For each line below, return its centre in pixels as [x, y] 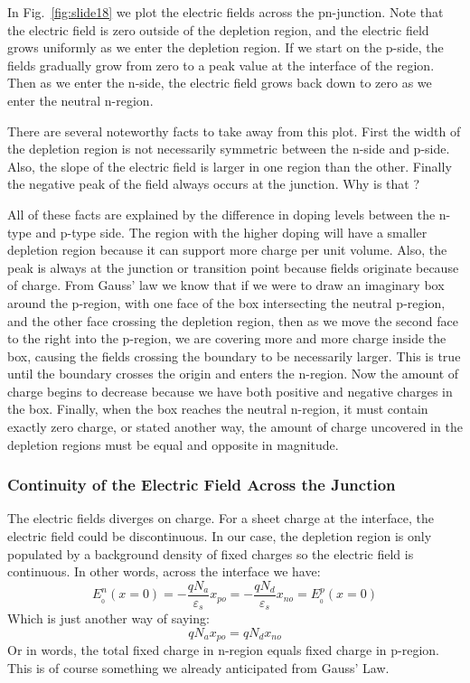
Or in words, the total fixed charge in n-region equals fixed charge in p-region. [223, 650]
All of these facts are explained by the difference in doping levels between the [221, 214]
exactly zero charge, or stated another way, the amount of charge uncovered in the [235, 427]
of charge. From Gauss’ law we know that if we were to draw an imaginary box [226, 285]
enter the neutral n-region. [80, 100]
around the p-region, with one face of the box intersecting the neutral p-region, [226, 302]
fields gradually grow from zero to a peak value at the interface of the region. [221, 65]
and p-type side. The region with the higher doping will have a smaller [231, 232]
